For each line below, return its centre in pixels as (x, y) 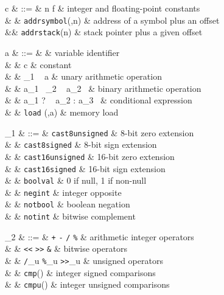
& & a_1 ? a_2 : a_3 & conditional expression (99, 100)
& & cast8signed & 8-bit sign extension (81, 144)
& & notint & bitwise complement (70, 216)
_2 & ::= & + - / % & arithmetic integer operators (100, 236)
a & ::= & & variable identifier (62, 52)
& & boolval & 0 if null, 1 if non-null (76, 180)
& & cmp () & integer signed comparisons (80, 272)
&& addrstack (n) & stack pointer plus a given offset (104, 32)
